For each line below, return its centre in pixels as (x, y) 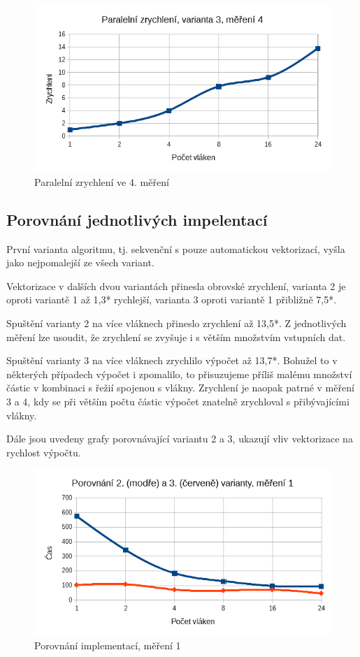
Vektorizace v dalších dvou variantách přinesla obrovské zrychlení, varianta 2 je (176, 286)
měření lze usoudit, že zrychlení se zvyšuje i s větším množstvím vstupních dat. (176, 337)
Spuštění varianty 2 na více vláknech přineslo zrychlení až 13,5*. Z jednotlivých (177, 323)
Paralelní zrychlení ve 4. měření (102, 181)
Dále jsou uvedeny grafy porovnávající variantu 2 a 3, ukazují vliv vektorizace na (180, 439)
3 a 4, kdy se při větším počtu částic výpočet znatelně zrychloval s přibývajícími (178, 401)
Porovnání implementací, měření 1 (108, 645)
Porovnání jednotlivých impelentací (137, 219)
